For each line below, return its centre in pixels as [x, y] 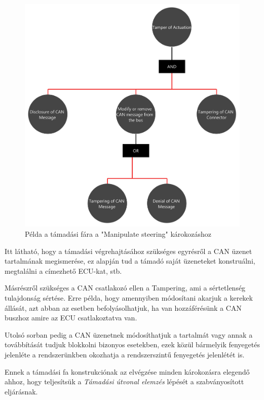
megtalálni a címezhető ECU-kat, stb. [63, 270]
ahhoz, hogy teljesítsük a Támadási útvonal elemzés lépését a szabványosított [124, 381]
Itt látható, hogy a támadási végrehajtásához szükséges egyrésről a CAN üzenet [128, 251]
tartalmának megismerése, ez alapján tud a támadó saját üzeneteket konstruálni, [130, 261]
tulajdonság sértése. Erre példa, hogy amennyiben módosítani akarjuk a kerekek [129, 298]
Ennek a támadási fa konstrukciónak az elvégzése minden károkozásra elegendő [127, 371]
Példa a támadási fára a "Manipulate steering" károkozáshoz [118, 234]
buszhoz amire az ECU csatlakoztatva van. [71, 318]
